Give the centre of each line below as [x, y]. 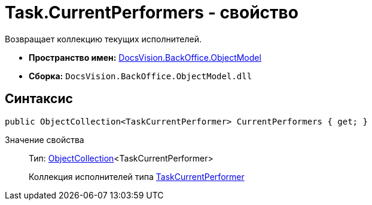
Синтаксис [39, 99]
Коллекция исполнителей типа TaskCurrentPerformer [137, 176]
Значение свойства [45, 139]
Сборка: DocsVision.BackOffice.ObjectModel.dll [141, 76]
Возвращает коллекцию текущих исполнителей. [103, 39]
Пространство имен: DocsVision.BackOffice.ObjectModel [145, 57]
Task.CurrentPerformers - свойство [152, 13]
